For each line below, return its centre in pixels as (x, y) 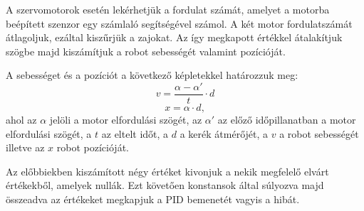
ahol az (21, 120)
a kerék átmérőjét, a (224, 133)
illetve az (25, 147)
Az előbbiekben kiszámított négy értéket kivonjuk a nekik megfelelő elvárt (167, 171)
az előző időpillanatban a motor (287, 120)
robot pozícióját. (93, 147)
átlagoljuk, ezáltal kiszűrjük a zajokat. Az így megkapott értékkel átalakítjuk (174, 37)
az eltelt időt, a (135, 133)
